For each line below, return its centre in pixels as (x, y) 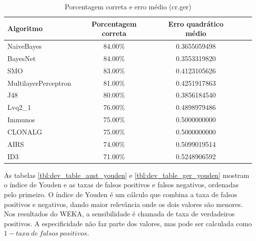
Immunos (21, 120)
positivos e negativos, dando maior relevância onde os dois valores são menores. (123, 204)
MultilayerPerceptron (39, 83)
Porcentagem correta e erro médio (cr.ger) (128, 6)
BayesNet (22, 58)
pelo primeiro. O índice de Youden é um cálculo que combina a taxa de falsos (121, 194)
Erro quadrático (196, 23)
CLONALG (25, 131)
